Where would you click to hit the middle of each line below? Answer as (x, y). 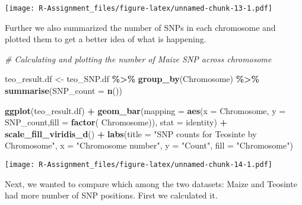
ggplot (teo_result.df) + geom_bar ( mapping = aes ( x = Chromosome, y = (145, 110)
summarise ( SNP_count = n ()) (63, 91)
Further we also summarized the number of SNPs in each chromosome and (140, 27)
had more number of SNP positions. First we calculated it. (111, 195)
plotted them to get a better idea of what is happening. (106, 39)
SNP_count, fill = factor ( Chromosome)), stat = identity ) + (116, 122)
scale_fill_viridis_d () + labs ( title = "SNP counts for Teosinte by (131, 133)
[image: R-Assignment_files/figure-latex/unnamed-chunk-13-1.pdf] (139, 8)
